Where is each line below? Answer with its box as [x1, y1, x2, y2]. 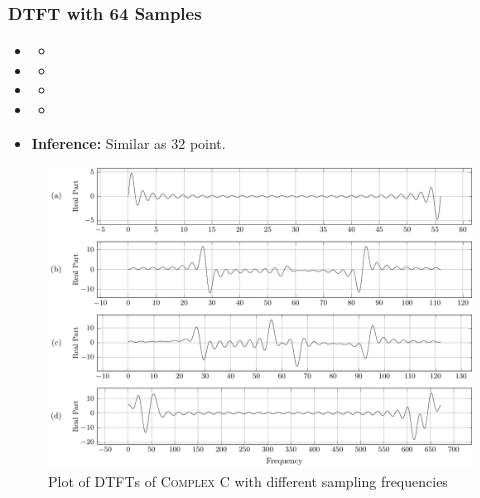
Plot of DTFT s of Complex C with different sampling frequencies [48, 471, 448, 492]
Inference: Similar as [31, 132, 167, 153]
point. [189, 132, 226, 153]
